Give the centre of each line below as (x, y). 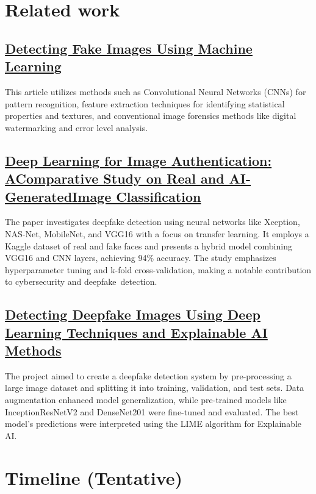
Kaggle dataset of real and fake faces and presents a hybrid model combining (149, 245)
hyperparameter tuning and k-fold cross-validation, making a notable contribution (158, 269)
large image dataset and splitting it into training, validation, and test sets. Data (155, 388)
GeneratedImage (58, 196)
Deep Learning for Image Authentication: (138, 160)
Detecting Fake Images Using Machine (129, 48)
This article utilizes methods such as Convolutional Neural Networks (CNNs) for (156, 91)
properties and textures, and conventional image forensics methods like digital (151, 116)
